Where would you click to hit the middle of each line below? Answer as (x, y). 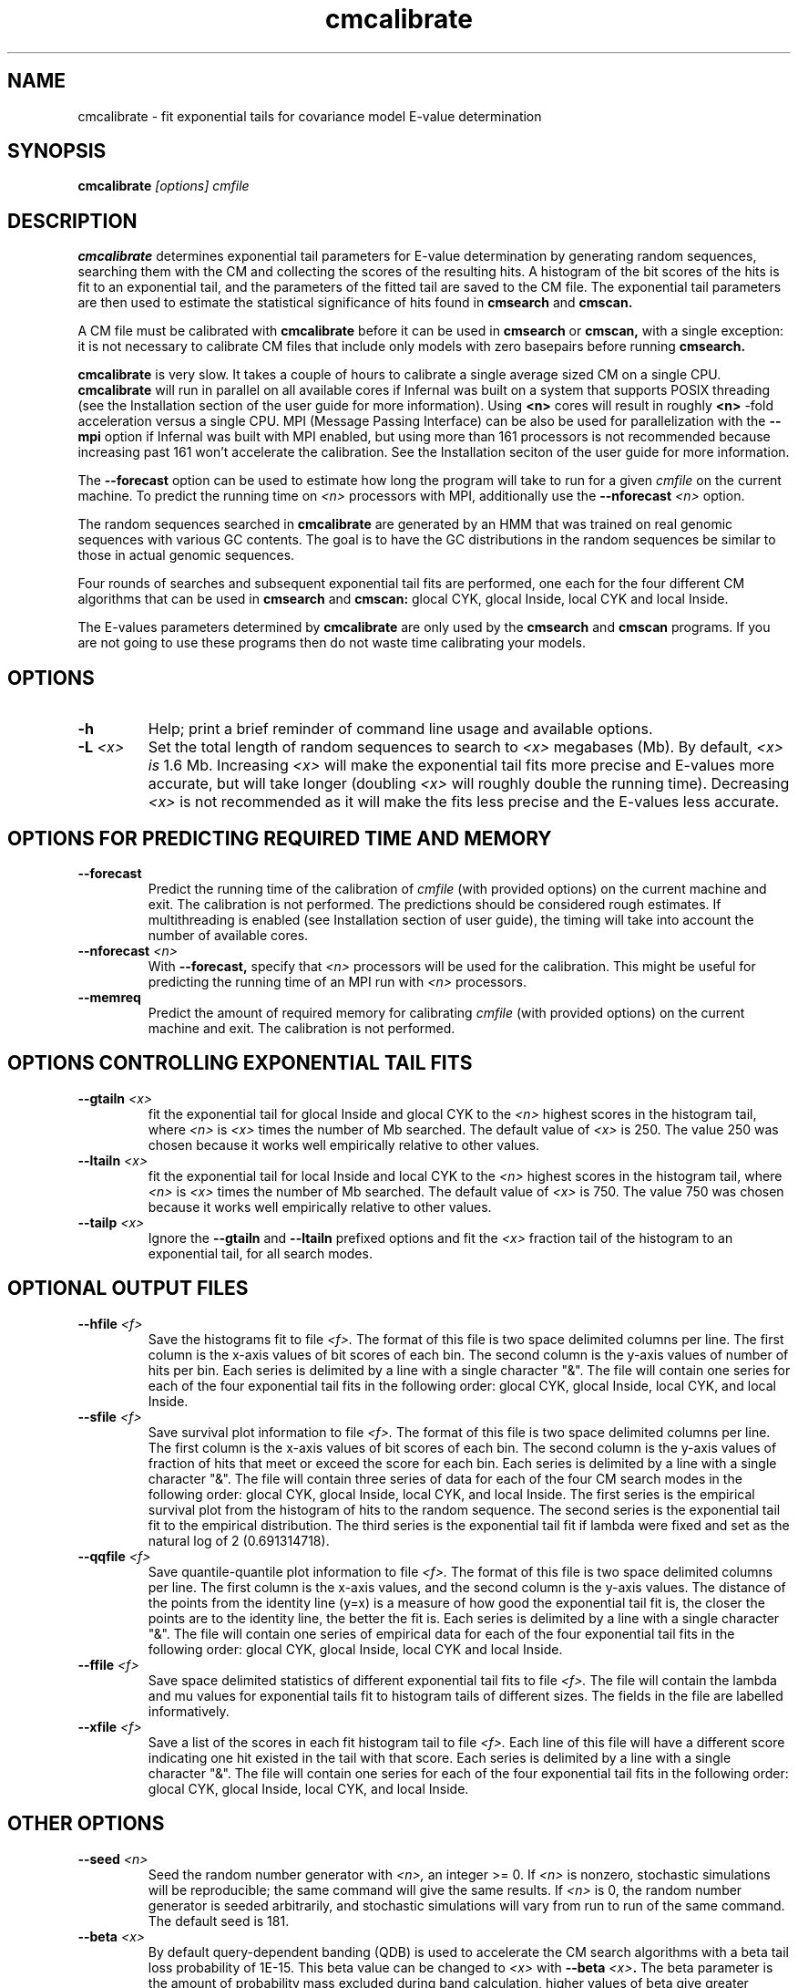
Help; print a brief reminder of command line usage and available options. (400, 729)
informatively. (189, 1711)
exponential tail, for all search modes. (260, 1253)
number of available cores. (228, 935)
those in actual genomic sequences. (186, 555)
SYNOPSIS (57, 151)
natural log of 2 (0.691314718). (239, 1540)
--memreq (109, 997)
